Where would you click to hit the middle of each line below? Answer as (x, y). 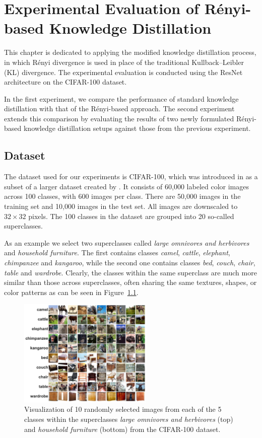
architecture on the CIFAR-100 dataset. (65, 82)
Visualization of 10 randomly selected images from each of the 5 (123, 409)
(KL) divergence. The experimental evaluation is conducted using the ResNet (123, 72)
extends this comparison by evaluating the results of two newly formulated (119, 118)
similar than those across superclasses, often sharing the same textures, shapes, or (130, 282)
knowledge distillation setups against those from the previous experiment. (137, 128)
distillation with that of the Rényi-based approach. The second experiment (119, 108)
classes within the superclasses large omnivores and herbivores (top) (129, 419)
